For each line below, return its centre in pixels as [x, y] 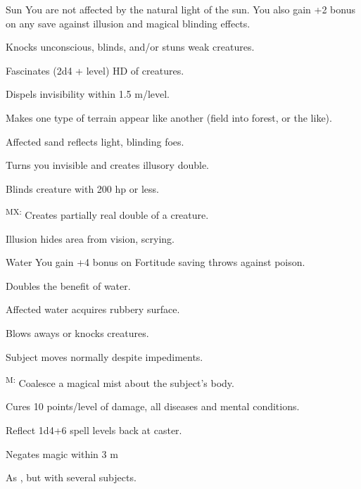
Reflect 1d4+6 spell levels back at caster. [94, 430]
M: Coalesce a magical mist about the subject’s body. [120, 382]
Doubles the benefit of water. [68, 285]
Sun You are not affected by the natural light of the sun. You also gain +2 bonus [180, 9]
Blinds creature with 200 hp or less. [82, 188]
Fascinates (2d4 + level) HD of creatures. [95, 70]
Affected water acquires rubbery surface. [93, 309]
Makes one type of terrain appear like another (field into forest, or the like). [169, 117]
